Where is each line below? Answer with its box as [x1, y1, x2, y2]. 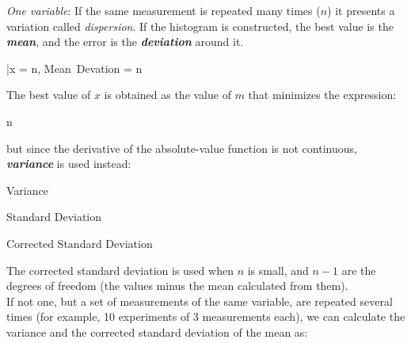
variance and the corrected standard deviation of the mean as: [6, 323, 308, 340]
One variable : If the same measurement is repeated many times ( [6, 2, 321, 18]
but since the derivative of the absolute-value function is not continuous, [6, 139, 357, 156]
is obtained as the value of [104, 86, 231, 103]
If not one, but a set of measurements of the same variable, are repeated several [6, 292, 393, 309]
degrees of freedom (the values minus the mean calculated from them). [6, 277, 348, 294]
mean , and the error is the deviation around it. [6, 33, 244, 50]
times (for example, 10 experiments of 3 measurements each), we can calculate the [6, 308, 405, 325]
